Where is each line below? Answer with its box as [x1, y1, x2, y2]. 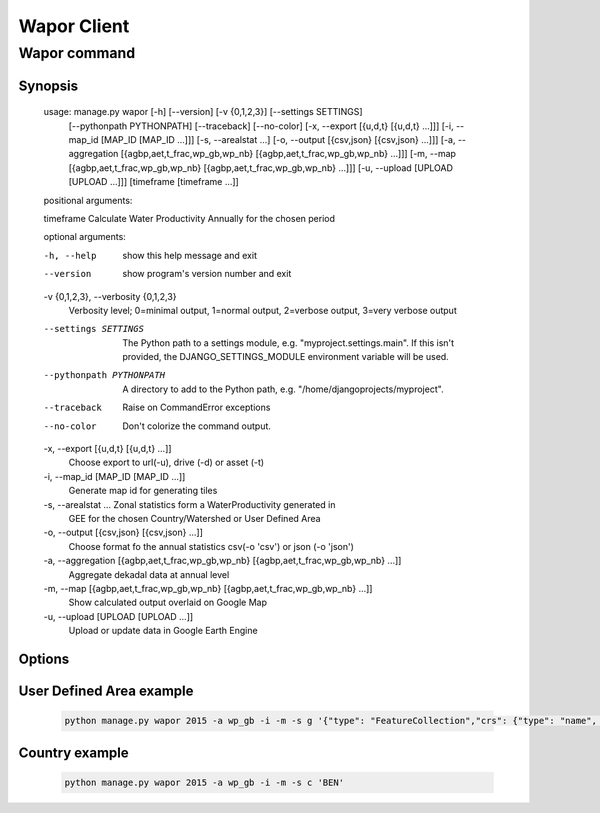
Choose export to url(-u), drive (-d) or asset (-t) [68, 456, 265, 469]
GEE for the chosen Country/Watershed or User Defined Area [68, 512, 321, 524]
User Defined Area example [18, 682, 194, 699]
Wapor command [18, 44, 136, 62]
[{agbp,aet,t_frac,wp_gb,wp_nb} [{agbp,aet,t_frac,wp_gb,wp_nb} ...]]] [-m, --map [120, 148, 457, 160]
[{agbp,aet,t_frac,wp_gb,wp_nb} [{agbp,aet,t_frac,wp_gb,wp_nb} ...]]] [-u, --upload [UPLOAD [68, 161, 454, 174]
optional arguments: [43, 231, 127, 243]
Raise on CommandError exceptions [122, 401, 271, 414]
